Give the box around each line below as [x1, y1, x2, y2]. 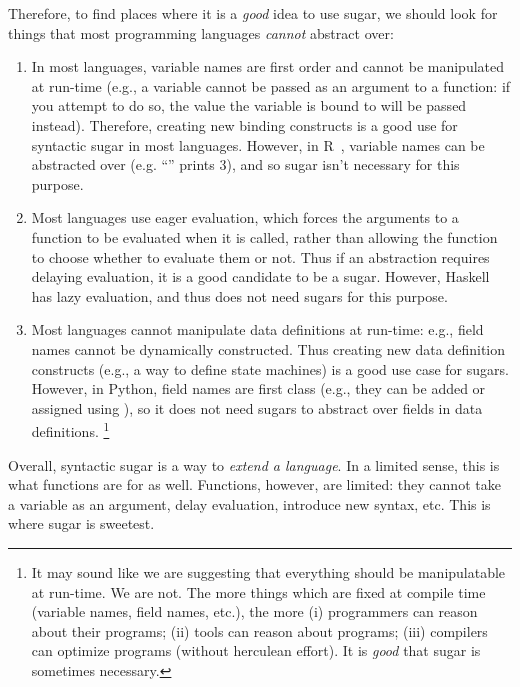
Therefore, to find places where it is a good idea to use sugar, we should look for [8, 3, 498, 23]
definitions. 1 [31, 418, 110, 441]
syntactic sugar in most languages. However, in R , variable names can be [31, 134, 485, 155]
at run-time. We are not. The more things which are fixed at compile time [31, 581, 486, 602]
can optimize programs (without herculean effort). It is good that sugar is [31, 640, 481, 661]
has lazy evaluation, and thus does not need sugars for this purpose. [31, 285, 448, 306]
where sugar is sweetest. [8, 513, 155, 534]
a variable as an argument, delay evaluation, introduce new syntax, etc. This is [8, 493, 491, 514]
